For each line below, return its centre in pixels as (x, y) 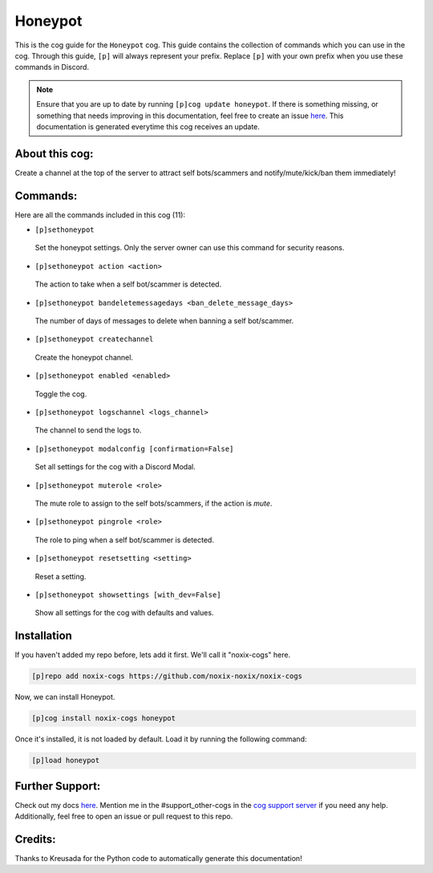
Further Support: (58, 786)
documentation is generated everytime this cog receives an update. (148, 126)
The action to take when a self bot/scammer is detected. (128, 284)
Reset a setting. (61, 576)
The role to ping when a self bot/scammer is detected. (124, 540)
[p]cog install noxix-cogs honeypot (104, 719)
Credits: (35, 839)
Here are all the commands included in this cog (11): (100, 215)
